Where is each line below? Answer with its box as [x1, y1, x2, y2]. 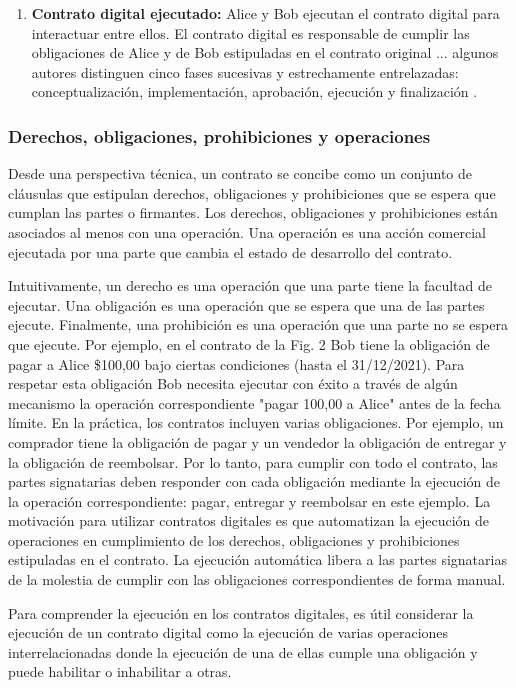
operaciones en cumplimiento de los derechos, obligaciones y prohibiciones [8, 529, 460, 550]
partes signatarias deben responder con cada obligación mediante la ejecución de [8, 471, 501, 492]
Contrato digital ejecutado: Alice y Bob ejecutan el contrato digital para [31, 3, 500, 23]
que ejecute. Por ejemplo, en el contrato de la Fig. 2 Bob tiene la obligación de [8, 333, 490, 354]
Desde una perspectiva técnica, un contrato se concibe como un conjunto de [8, 163, 473, 184]
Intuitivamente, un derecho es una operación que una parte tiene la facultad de [8, 275, 492, 296]
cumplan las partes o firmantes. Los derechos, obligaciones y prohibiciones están [8, 202, 498, 223]
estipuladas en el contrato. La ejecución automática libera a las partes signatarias [8, 549, 507, 570]
